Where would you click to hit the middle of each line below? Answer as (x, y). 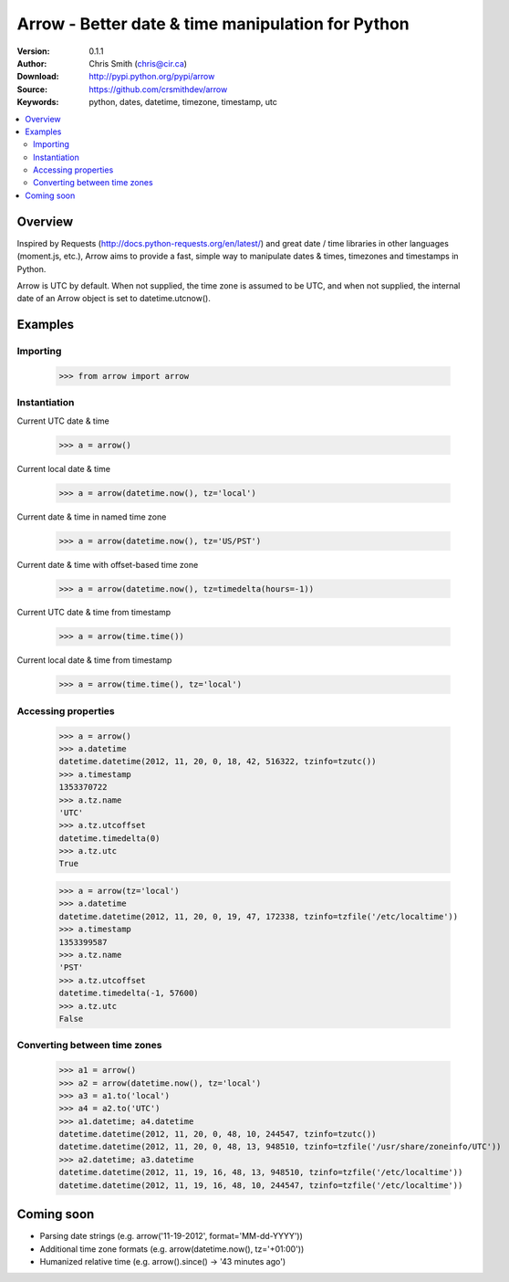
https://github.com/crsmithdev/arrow (158, 89)
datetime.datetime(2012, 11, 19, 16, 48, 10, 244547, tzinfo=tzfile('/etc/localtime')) (261, 1185)
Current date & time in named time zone (92, 517)
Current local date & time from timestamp (94, 660)
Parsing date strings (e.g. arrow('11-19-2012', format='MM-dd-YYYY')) (171, 1236)
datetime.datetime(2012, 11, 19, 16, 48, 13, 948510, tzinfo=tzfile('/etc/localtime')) (261, 1172)
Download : (38, 77)
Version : (33, 51)
